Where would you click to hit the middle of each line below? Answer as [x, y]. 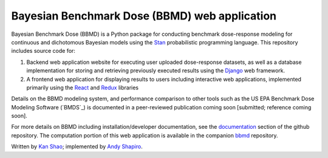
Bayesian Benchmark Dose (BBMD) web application [144, 16]
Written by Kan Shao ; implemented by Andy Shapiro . [77, 146]
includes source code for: [43, 51]
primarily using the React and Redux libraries [83, 88]
